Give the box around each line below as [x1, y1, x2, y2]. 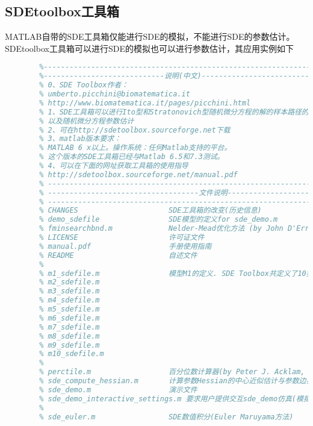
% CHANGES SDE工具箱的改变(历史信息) [39, 206, 262, 215]
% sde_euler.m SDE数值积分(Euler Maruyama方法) [39, 412, 294, 421]
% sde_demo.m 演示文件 [39, 385, 197, 394]
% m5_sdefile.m [39, 305, 100, 314]
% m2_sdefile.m [39, 278, 100, 287]
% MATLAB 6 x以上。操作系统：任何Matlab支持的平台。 [39, 143, 232, 152]
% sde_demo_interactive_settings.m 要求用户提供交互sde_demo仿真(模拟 [39, 394, 311, 403]
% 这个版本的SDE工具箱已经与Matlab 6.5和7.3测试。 [39, 152, 225, 161]
